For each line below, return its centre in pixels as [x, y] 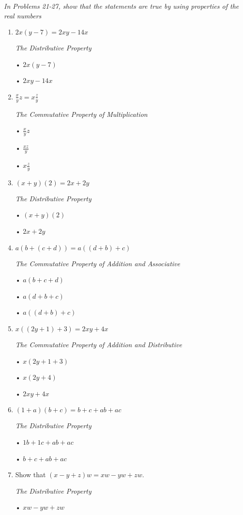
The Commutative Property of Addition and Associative [98, 263]
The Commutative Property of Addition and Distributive [99, 345]
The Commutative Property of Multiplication [81, 114]
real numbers [23, 15]
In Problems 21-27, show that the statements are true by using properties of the [121, 6]
